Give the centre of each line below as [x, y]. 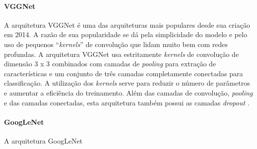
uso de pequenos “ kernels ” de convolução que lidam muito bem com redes [116, 44]
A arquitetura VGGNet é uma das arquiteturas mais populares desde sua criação [127, 25]
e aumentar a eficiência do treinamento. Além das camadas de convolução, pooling [128, 92]
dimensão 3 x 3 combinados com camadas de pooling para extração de [110, 64]
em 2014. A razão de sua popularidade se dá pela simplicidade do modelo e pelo [126, 34]
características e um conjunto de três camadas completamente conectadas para [124, 73]
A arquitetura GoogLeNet [43, 140]
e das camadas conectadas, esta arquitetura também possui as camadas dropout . [127, 102]
